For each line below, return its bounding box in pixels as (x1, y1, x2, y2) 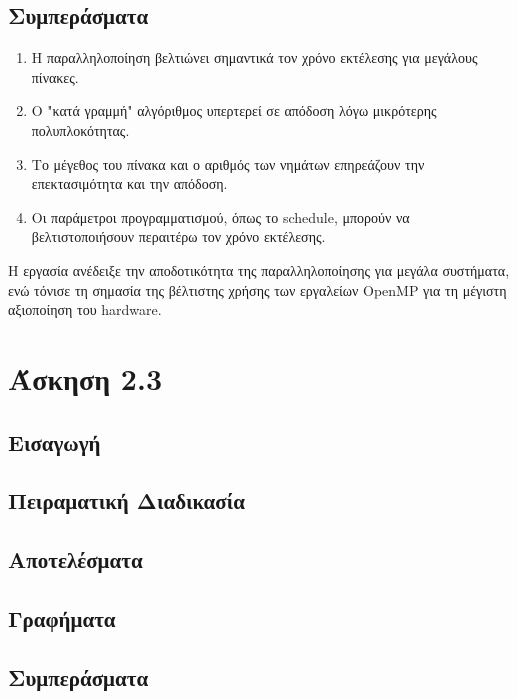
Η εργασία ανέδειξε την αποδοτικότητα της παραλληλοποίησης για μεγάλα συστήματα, (8, 259, 510, 280)
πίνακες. (31, 66, 79, 87)
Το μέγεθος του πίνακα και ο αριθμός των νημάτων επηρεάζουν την (31, 153, 425, 174)
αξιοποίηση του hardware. (8, 299, 162, 320)
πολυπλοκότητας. (31, 119, 130, 140)
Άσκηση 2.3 (8, 357, 162, 398)
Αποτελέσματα (8, 544, 143, 575)
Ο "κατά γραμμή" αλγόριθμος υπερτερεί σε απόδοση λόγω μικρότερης (31, 100, 437, 121)
